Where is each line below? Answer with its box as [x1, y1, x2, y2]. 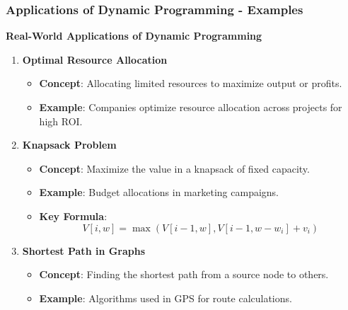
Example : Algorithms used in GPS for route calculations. [39, 290, 292, 305]
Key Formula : [39, 208, 108, 223]
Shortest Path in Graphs [22, 243, 146, 258]
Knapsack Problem [22, 137, 117, 152]
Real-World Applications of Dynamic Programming [6, 28, 262, 43]
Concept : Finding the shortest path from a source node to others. [39, 267, 329, 282]
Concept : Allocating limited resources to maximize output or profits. [39, 76, 342, 91]
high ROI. [39, 113, 83, 128]
